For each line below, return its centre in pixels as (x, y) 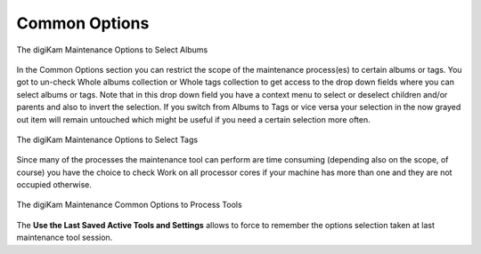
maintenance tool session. (65, 238)
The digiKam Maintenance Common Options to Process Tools (129, 205)
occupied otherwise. (54, 185)
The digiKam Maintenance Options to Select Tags (107, 139)
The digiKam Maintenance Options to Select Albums (112, 50)
